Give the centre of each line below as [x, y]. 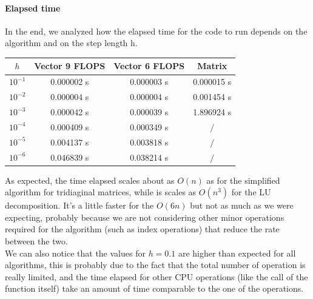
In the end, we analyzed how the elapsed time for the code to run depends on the [156, 31]
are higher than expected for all [237, 253]
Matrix [212, 66]
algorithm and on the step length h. [71, 43]
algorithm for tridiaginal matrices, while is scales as [101, 192]
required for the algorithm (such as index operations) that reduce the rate [142, 229]
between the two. [36, 241]
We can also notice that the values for [75, 253]
